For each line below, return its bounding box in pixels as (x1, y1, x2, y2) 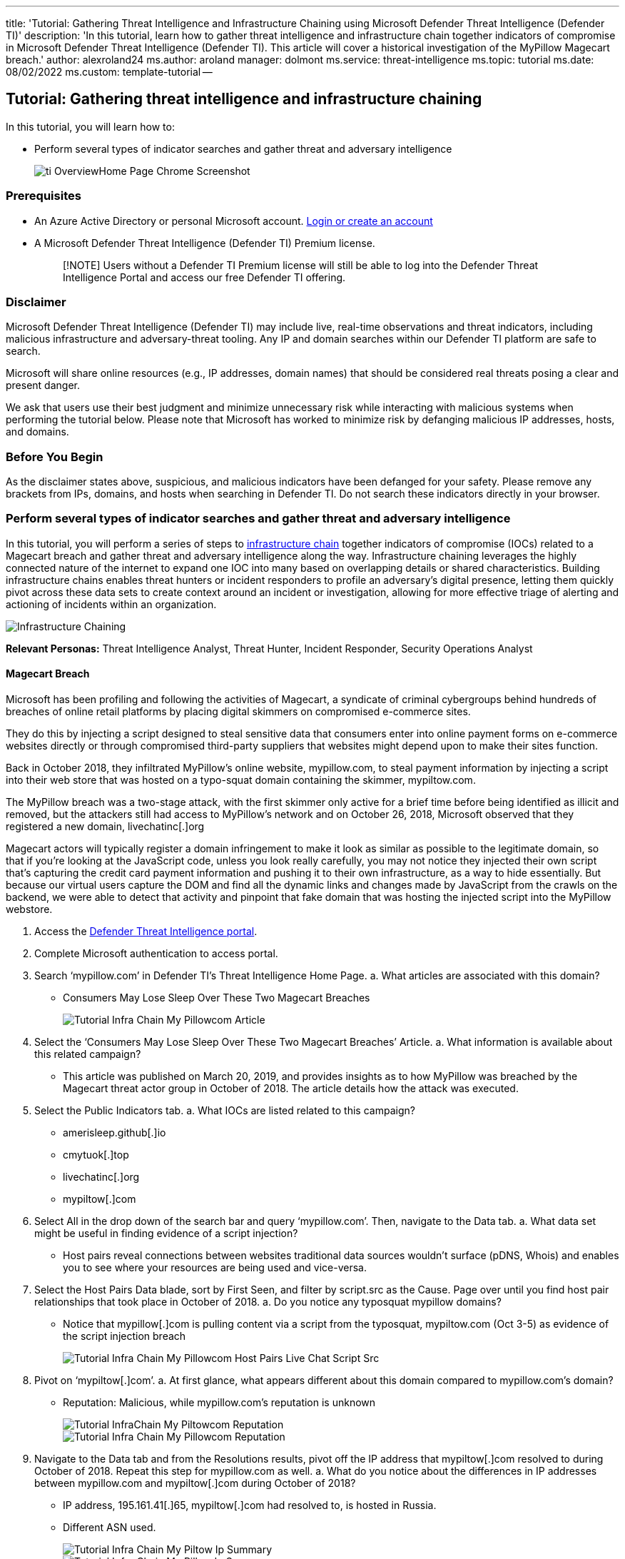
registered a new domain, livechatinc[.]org (6, 820, 205, 833)
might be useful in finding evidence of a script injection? (34, 1227, 298, 1240)
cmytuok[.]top (63, 1149, 129, 1161)
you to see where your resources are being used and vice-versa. (63, 1261, 367, 1274)
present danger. (6, 379, 80, 392)
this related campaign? (34, 1048, 141, 1061)
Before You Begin (6, 449, 103, 464)
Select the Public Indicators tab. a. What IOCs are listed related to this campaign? (34, 1104, 415, 1117)
